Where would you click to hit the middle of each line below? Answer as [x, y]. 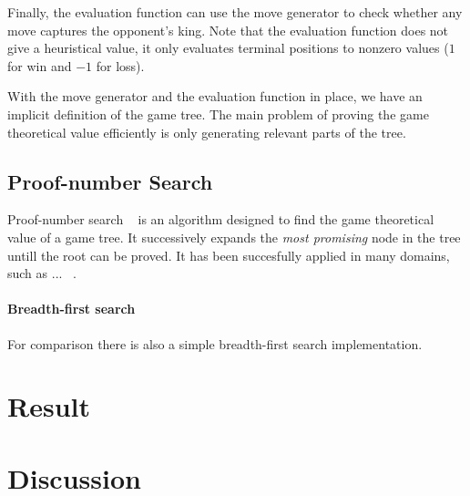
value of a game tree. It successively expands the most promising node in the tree [234, 237]
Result [49, 406]
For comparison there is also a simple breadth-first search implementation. [215, 343]
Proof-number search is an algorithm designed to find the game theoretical [221, 219]
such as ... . [42, 273]
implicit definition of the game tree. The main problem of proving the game [218, 114]
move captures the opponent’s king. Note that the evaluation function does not [228, 30]
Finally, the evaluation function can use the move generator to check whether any [235, 12]
